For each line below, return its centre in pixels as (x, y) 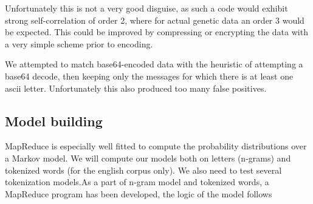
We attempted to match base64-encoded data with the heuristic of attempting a (154, 64)
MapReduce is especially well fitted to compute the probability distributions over (156, 146)
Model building (54, 121)
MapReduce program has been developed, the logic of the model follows (139, 193)
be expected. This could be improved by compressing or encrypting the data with (156, 32)
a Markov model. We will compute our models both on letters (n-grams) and (148, 158)
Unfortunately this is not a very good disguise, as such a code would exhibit (146, 8)
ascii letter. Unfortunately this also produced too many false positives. (136, 88)
